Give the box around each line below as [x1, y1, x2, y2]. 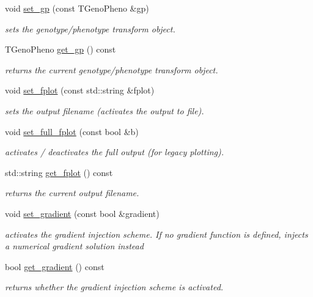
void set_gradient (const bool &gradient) [5, 207, 160, 219]
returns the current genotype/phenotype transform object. [5, 63, 218, 76]
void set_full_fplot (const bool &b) [5, 125, 139, 137]
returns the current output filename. [5, 186, 139, 199]
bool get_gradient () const [5, 260, 105, 273]
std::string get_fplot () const [5, 166, 113, 178]
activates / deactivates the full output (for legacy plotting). [5, 145, 224, 158]
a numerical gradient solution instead [5, 240, 144, 252]
